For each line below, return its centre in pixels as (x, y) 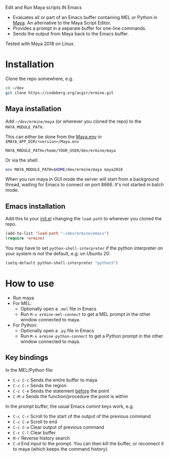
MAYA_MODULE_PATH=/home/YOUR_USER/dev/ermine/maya (61, 150)
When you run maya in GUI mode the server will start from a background (82, 179)
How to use (30, 283)
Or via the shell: (22, 160)
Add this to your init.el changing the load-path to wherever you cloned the (83, 219)
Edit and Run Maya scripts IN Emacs (44, 7)
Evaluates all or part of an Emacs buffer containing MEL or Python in (85, 17)
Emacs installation (35, 206)
